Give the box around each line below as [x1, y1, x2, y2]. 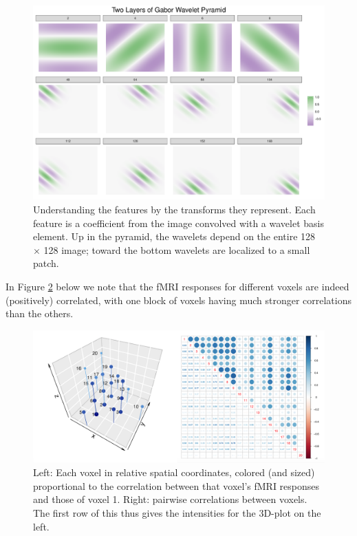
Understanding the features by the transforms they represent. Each [33, 202, 316, 216]
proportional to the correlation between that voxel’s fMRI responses [33, 478, 320, 493]
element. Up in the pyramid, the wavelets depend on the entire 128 [33, 229, 316, 244]
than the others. [6, 306, 74, 321]
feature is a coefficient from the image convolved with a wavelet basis [33, 215, 324, 230]
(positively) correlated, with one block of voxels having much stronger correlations [6, 292, 351, 307]
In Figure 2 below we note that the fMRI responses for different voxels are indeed [6, 279, 349, 293]
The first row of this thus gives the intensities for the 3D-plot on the [33, 506, 321, 520]
